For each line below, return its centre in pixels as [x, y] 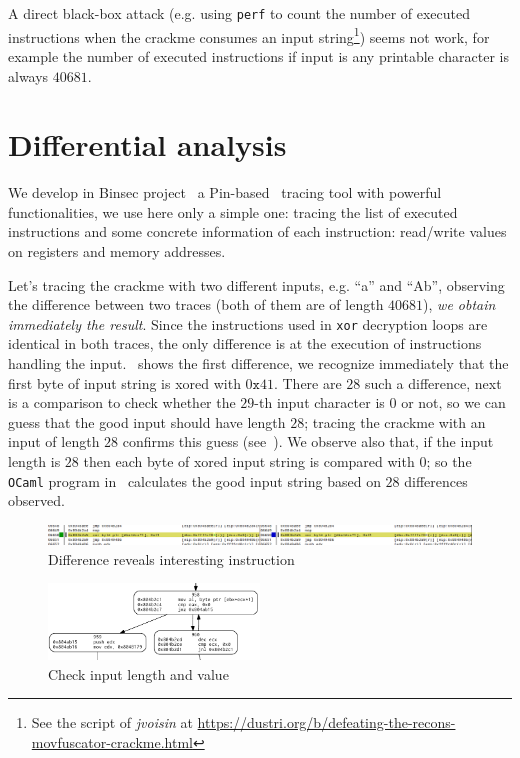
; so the [449, 461]
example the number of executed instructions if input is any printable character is [259, 55]
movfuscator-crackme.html [112, 741]
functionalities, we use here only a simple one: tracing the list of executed [233, 211]
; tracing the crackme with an [395, 421]
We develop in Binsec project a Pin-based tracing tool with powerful [225, 192]
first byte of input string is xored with [124, 382]
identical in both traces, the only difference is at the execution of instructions [245, 343]
